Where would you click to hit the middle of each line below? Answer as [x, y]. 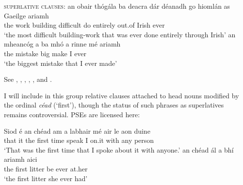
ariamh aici [21, 159]
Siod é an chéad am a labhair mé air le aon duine [77, 131]
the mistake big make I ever [45, 53]
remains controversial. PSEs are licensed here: [72, 114]
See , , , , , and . [28, 79]
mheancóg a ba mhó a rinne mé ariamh [62, 44]
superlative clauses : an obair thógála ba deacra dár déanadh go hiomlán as [117, 6]
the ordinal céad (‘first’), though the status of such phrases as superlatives [114, 105]
